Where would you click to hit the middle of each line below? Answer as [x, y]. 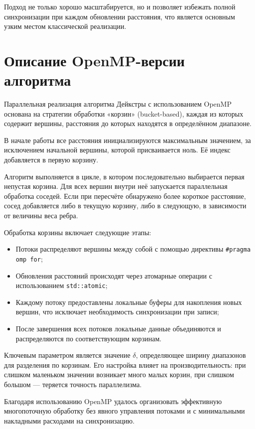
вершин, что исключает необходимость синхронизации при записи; [117, 312]
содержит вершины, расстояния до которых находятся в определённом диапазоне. [128, 123]
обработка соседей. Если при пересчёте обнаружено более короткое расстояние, [125, 196]
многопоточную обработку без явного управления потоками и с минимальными [125, 411]
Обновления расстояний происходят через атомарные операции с [114, 275]
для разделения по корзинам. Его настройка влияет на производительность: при [125, 364]
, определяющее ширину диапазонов [191, 355]
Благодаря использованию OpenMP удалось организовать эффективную [113, 401]
